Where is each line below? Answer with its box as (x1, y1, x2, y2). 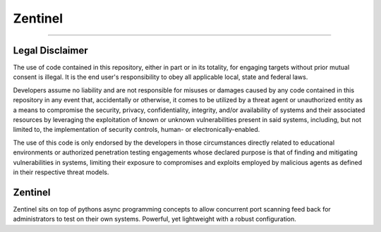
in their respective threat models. (13, 168, 109, 176)
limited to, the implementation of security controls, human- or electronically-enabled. (13, 126, 260, 134)
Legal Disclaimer (13, 44, 88, 56)
